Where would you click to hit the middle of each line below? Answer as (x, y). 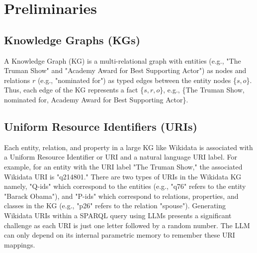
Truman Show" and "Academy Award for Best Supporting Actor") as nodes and (125, 70)
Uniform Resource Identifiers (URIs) (101, 126)
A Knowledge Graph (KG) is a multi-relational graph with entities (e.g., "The (123, 60)
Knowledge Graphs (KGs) (72, 40)
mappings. (20, 244)
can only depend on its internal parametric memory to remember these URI (120, 235)
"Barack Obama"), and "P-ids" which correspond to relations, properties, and (121, 196)
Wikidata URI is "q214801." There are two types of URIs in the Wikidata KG (123, 176)
